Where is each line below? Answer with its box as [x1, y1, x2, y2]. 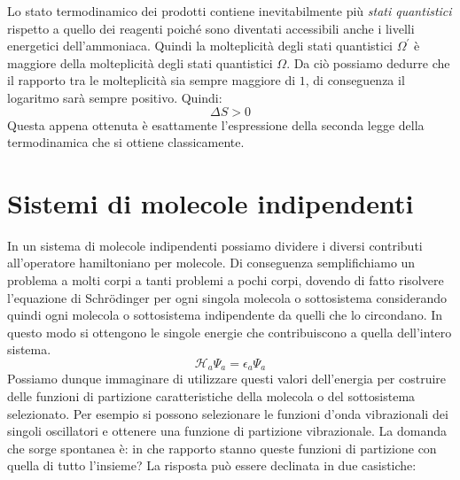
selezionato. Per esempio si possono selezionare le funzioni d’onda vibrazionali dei [7, 404, 448, 422]
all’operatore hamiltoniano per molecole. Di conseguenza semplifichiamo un [7, 253, 416, 272]
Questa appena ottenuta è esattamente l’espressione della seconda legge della [7, 115, 425, 134]
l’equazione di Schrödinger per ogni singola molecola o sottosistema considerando [7, 288, 447, 306]
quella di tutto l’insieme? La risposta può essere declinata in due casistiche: [7, 456, 417, 475]
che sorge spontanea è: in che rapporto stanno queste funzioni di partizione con [7, 438, 437, 457]
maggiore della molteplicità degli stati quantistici [7, 53, 273, 72]
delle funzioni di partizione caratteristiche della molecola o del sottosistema [7, 387, 416, 406]
